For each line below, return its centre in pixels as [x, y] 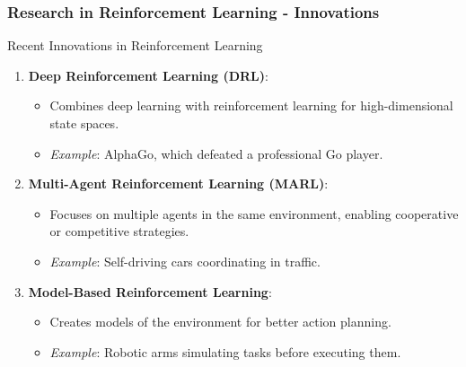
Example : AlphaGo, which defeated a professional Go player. [216, 153]
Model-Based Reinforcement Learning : [150, 291]
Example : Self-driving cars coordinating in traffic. [185, 261]
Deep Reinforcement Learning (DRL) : [148, 75]
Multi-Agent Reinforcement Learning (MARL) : [178, 183]
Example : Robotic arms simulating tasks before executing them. [225, 351]
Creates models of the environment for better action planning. [220, 322]
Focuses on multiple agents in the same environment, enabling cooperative [254, 213]
